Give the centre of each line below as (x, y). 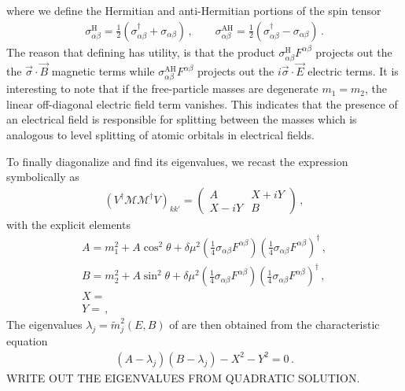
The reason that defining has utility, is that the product (141, 52)
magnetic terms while (103, 71)
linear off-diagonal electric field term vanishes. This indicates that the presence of (202, 103)
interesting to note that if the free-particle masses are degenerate (162, 89)
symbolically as (43, 177)
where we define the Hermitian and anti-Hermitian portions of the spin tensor (194, 10)
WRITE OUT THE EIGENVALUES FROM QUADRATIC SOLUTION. (183, 377)
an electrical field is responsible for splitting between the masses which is (182, 119)
